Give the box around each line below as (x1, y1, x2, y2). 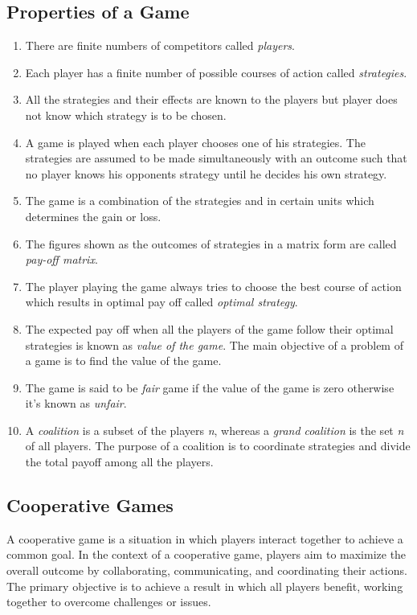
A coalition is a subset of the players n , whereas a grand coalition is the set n (25, 421, 404, 438)
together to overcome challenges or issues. (6, 593, 211, 610)
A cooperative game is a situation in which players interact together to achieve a (6, 530, 403, 547)
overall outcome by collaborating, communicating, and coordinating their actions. (6, 562, 407, 579)
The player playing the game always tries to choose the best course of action (25, 277, 402, 294)
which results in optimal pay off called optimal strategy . (25, 293, 298, 310)
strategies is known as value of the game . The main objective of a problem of (25, 336, 403, 353)
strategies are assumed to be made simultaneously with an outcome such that (25, 150, 407, 166)
